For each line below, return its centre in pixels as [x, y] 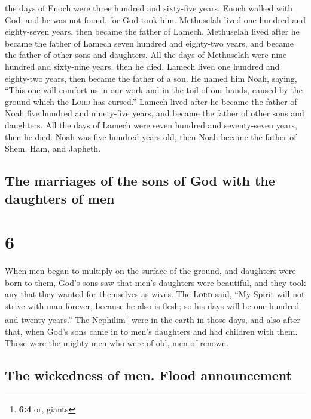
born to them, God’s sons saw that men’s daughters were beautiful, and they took [155, 282]
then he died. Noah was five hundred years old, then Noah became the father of [151, 136]
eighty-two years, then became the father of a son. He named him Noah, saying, [151, 78]
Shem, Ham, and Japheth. [53, 148]
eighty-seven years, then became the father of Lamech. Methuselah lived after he [152, 31]
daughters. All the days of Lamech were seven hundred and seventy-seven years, [151, 124]
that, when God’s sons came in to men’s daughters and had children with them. [151, 331]
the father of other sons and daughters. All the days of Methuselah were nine [146, 55]
